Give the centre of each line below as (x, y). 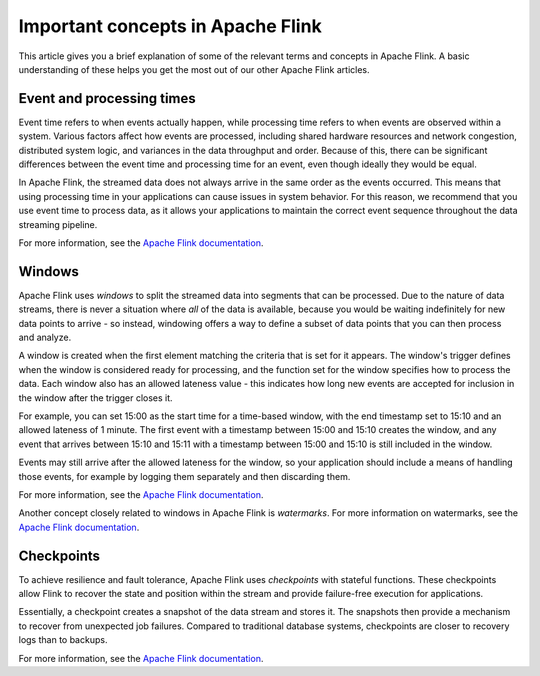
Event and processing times (107, 98)
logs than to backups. (63, 640)
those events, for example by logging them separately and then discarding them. (184, 476)
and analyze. (45, 337)
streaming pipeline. (58, 224)
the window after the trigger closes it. (96, 397)
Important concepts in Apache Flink (170, 26)
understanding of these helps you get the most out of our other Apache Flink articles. (194, 69)
